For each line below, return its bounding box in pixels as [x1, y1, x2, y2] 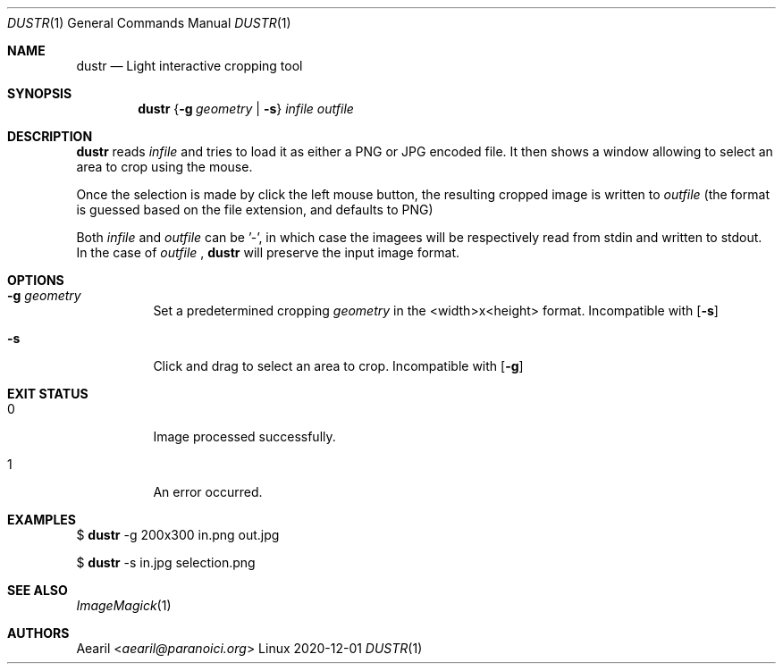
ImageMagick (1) [76, 598, 172, 613]
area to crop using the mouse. [76, 159, 253, 174]
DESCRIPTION [7, 129, 93, 144]
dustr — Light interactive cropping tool [76, 58, 303, 73]
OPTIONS [7, 273, 64, 288]
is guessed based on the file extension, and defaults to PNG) [76, 202, 434, 217]
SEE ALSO [7, 583, 68, 598]
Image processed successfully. [153, 429, 336, 444]
